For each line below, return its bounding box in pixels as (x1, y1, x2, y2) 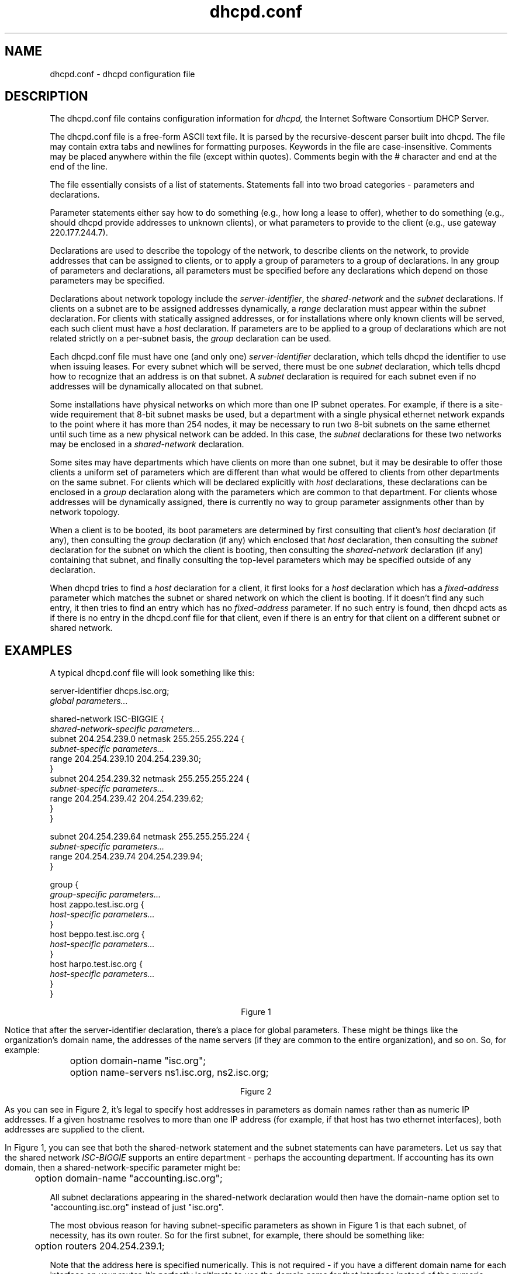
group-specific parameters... (50, 889, 161, 900)
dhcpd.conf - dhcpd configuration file (50, 68, 195, 79)
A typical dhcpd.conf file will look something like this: (50, 668, 255, 678)
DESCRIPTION (5, 89, 88, 104)
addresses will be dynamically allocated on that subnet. (50, 381, 264, 392)
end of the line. (50, 161, 108, 172)
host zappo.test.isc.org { (50, 899, 144, 910)
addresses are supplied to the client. (5, 1124, 145, 1135)
